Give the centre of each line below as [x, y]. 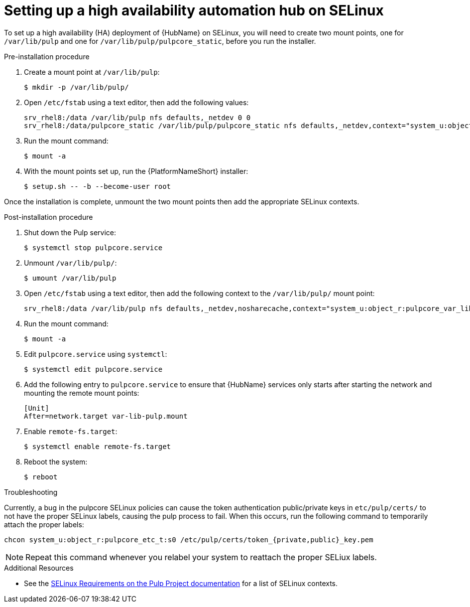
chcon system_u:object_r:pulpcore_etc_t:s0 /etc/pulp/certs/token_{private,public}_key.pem [189, 539]
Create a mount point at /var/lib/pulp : [92, 72]
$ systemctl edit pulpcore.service [93, 369]
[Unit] [37, 408]
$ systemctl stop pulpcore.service [93, 247]
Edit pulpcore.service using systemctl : [96, 354]
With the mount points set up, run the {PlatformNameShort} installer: [136, 171]
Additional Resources [39, 568]
